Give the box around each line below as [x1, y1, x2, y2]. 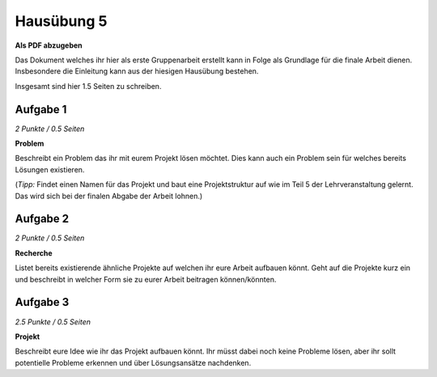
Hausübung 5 [15, 12, 108, 30]
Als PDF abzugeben [15, 40, 83, 50]
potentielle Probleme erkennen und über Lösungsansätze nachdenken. [15, 358, 252, 367]
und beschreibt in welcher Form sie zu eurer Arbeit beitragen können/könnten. [15, 274, 277, 284]
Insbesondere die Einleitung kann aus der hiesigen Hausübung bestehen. [15, 66, 259, 76]
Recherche [15, 248, 53, 258]
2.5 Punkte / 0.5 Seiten [15, 316, 91, 327]
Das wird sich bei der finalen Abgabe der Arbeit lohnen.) [15, 191, 203, 201]
